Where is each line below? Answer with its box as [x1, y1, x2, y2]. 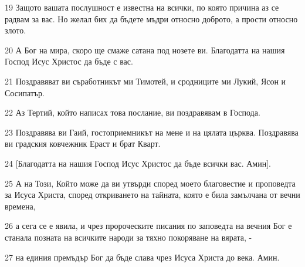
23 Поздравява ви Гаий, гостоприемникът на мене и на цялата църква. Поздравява [5, 126, 299, 138]
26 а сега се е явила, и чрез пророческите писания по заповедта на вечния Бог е [5, 219, 292, 232]
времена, [5, 200, 36, 212]
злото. [5, 24, 26, 36]
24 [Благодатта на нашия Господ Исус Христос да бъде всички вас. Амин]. [5, 157, 271, 169]
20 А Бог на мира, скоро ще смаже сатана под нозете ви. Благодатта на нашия [5, 43, 285, 56]
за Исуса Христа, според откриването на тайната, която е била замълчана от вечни [5, 188, 300, 201]
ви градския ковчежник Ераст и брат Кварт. [5, 137, 161, 150]
